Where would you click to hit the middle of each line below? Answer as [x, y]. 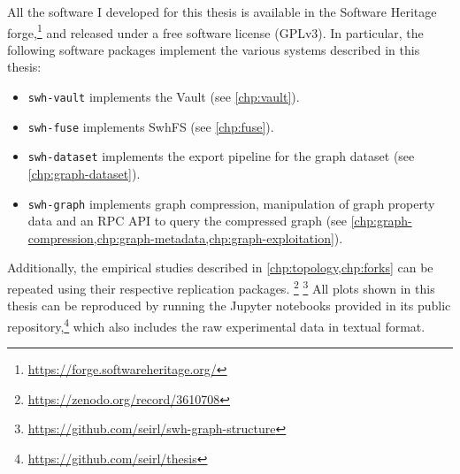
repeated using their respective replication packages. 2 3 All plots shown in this [221, 287]
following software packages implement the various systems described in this [214, 49]
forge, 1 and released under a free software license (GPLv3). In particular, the [215, 31]
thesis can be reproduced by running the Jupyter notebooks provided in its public [229, 306]
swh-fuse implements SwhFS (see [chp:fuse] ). [151, 126]
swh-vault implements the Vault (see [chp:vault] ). [164, 97]
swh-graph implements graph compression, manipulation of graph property [231, 203]
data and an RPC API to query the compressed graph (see [188, 221]
